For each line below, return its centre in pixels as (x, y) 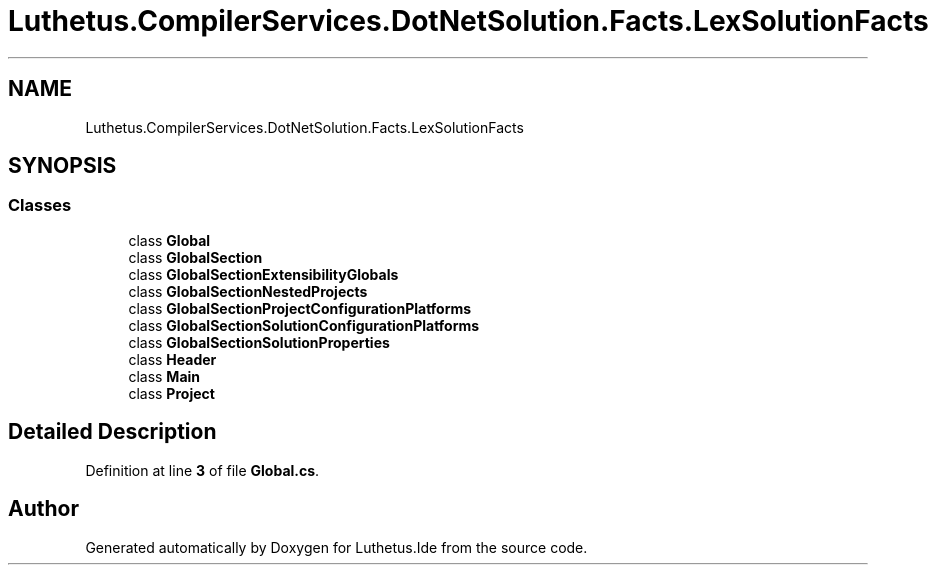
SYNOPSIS (62, 166)
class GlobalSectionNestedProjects (248, 291)
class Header (172, 359)
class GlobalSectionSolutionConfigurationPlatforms (304, 325)
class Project (171, 393)
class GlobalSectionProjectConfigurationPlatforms (300, 308)
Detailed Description (112, 432)
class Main (164, 376)
